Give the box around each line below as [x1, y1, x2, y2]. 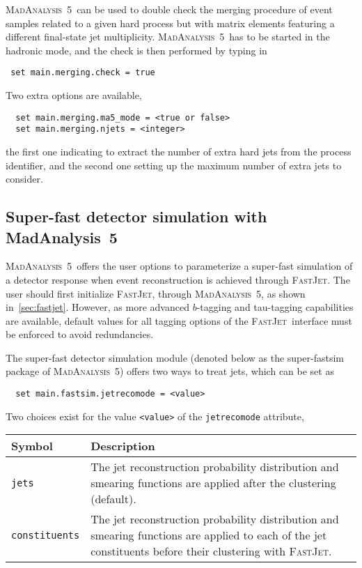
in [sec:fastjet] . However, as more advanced [6, 300, 189, 314]
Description [90, 438, 155, 454]
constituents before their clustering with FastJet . [90, 543, 332, 560]
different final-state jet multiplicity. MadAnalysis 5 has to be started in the [6, 29, 330, 44]
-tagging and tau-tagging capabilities [196, 300, 354, 314]
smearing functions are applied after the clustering [90, 475, 336, 491]
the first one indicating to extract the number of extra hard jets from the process [6, 144, 352, 158]
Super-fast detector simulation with [6, 206, 267, 227]
